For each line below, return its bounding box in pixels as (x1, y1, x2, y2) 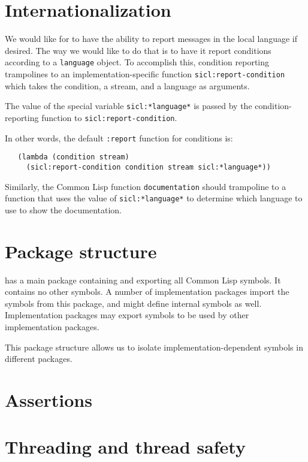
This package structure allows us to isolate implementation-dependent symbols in (5, 340, 303, 353)
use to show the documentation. (5, 203, 122, 216)
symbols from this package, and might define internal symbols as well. (5, 297, 262, 309)
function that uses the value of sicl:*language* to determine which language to (5, 192, 303, 204)
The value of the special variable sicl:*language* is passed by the (5, 99, 252, 112)
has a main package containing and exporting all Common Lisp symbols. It (5, 273, 281, 286)
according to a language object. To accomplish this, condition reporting (5, 56, 270, 68)
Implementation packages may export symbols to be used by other (5, 309, 249, 321)
